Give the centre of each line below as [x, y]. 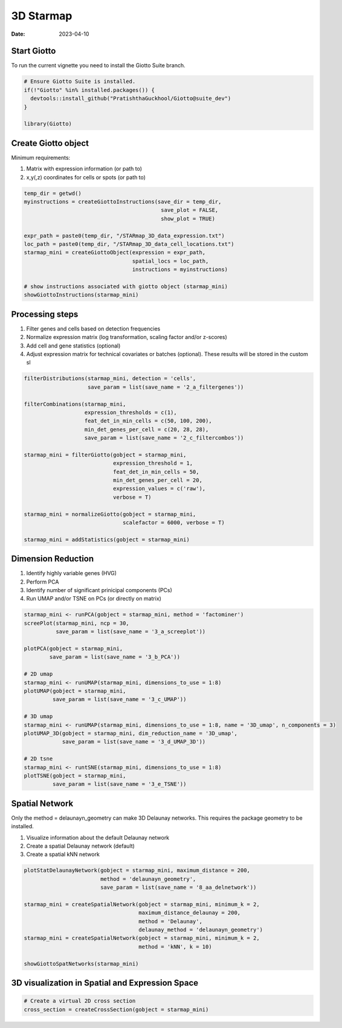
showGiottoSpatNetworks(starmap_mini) [81, 964]
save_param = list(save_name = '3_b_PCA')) [115, 657]
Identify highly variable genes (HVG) [72, 573]
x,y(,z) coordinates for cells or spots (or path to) [86, 177]
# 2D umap [38, 674]
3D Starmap [42, 16]
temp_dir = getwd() [53, 193]
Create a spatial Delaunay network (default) [81, 846]
